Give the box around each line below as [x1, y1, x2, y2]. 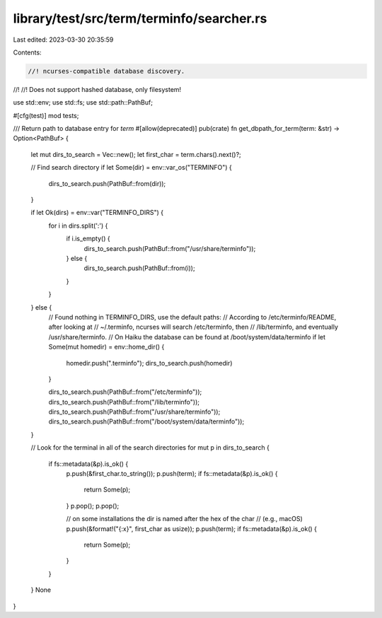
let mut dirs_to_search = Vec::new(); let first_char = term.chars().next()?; [30, 150, 242, 158]
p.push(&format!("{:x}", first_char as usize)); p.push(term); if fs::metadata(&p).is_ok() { [66, 524, 318, 533]
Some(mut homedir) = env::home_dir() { [48, 343, 165, 351]
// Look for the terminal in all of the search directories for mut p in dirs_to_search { [30, 443, 270, 452]
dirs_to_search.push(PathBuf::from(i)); [83, 264, 195, 272]
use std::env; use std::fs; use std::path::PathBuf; [13, 98, 154, 107]
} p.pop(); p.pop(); [66, 501, 120, 510]
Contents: [13, 48, 42, 57]
